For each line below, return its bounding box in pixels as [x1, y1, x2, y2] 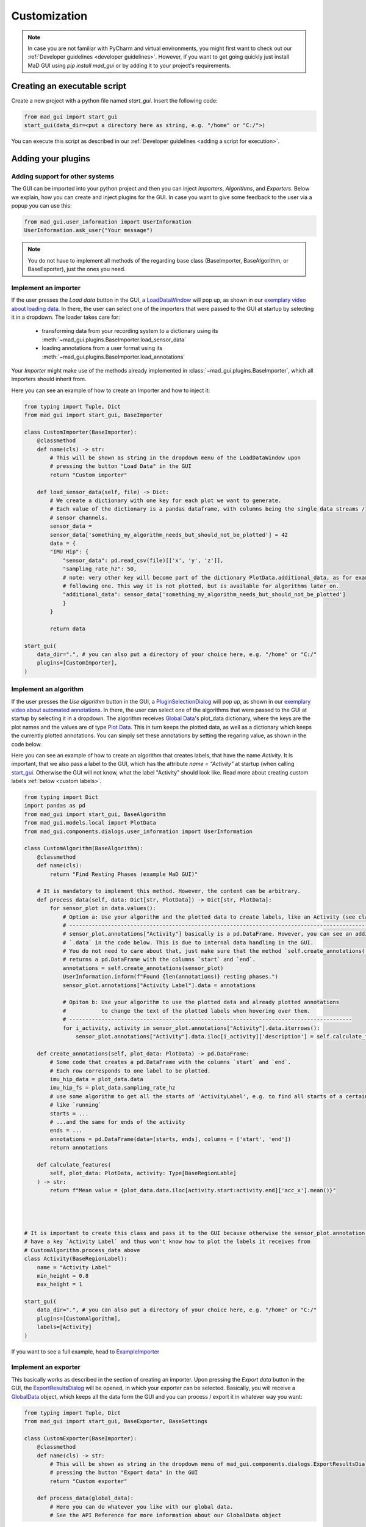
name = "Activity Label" [37, 1264, 112, 1270]
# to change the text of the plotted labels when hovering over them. [62, 1007, 310, 1014]
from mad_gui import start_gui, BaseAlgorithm [24, 811, 166, 818]
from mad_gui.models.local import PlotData [24, 819, 157, 826]
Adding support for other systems [11, 172, 115, 180]
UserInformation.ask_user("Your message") [24, 227, 153, 234]
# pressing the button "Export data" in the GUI [49, 1469, 198, 1476]
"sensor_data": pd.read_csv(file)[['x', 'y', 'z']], [62, 556, 224, 564]
